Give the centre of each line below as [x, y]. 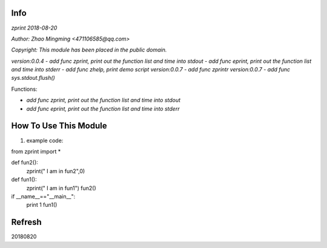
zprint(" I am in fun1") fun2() [61, 188]
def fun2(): [25, 163]
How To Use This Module [59, 126]
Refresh [26, 222]
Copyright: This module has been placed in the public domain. [89, 50]
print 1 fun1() [42, 205]
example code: [45, 140]
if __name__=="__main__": [43, 196]
